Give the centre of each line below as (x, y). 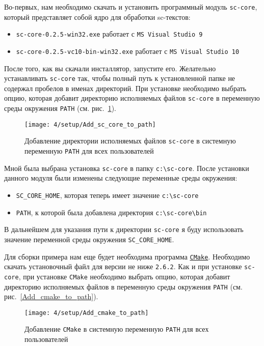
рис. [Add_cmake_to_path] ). (51, 296)
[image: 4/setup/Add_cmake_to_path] (87, 313)
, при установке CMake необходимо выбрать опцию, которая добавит (124, 276)
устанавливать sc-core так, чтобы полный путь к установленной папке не (120, 78)
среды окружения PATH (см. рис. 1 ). (60, 108)
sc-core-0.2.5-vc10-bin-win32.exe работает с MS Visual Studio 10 (128, 51)
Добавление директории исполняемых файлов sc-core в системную (130, 141)
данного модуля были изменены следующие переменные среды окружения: (121, 178)
